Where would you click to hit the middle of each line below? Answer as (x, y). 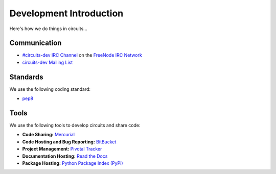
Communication (36, 43)
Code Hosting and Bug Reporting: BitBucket (69, 142)
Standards (26, 77)
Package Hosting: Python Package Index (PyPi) (73, 163)
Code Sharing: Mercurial (49, 135)
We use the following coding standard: (50, 89)
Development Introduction (66, 13)
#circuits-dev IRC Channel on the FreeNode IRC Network (82, 55)
